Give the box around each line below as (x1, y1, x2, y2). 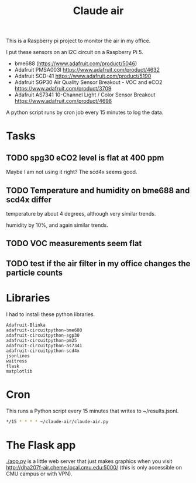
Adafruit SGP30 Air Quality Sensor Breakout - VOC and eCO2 (14, 79, 163, 86)
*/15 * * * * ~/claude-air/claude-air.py (6, 418, 109, 424)
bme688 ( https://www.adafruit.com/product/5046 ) (14, 60, 137, 67)
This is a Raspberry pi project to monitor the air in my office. (6, 37, 151, 45)
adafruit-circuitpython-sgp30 (6, 332, 80, 338)
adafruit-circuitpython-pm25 (6, 337, 77, 343)
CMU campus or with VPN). (6, 470, 73, 477)
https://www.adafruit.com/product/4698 (14, 98, 112, 105)
